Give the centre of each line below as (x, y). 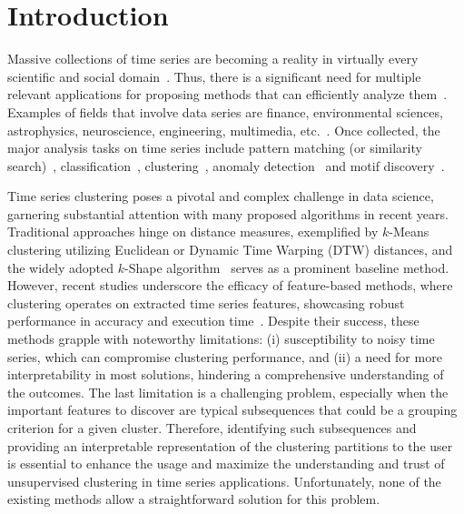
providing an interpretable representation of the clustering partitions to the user (230, 445)
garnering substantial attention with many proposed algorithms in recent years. (228, 213)
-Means (409, 232)
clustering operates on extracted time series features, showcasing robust (206, 302)
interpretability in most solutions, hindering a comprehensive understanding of (226, 374)
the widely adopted (61, 267)
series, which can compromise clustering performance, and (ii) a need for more (225, 356)
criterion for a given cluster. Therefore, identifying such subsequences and (212, 428)
